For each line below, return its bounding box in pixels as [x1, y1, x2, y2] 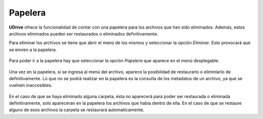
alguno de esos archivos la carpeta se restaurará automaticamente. [9, 107, 145, 113]
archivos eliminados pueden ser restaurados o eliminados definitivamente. [9, 31, 158, 36]
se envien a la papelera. [9, 47, 57, 52]
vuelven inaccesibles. [9, 83, 53, 88]
